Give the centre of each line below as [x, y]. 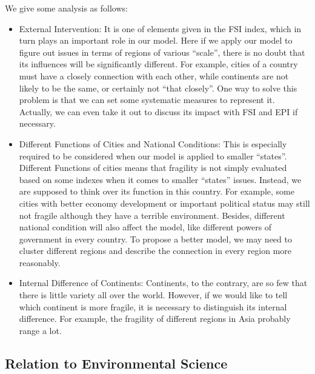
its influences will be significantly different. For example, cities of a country [158, 64]
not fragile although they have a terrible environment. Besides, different [152, 215]
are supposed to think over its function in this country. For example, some [157, 191]
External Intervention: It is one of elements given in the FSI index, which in [160, 28]
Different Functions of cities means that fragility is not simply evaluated [153, 168]
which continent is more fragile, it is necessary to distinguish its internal [153, 306]
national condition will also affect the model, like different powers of [145, 227]
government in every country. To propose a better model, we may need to [155, 239]
